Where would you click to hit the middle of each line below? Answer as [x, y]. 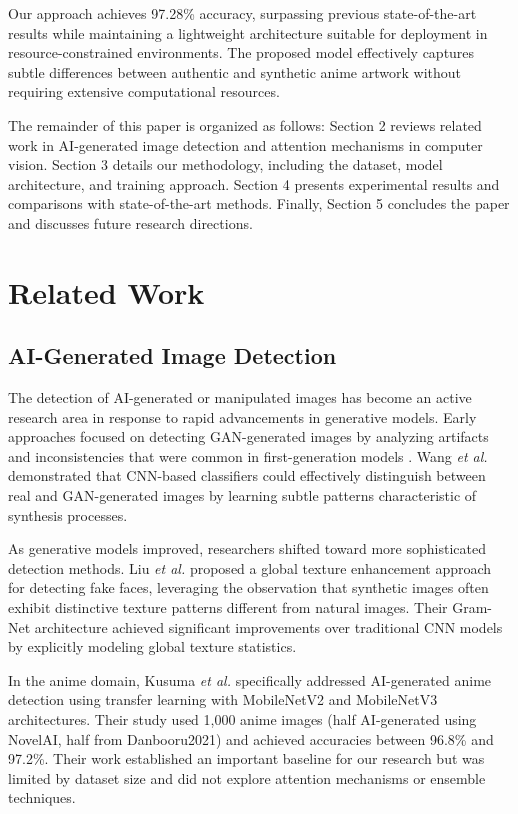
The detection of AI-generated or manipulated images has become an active [240, 397]
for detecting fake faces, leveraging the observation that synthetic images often [248, 587]
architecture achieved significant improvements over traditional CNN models [268, 626]
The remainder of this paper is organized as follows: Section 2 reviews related [245, 124]
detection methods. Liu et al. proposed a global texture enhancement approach [250, 567]
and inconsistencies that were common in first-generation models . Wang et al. [248, 455]
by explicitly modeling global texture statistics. [152, 646]
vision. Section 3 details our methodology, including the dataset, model [225, 164]
